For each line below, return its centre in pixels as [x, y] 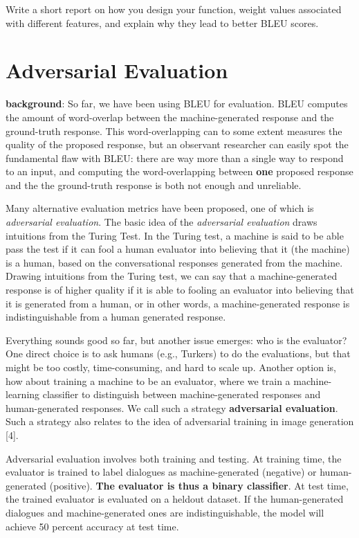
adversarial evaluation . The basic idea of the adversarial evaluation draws [162, 222]
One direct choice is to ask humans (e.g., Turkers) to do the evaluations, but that [178, 353]
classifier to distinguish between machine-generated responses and [182, 394]
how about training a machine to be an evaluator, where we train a [148, 380]
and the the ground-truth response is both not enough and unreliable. [154, 185]
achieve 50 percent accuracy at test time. [92, 526]
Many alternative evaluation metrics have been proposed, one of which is [160, 208]
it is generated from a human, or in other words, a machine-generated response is [178, 303]
